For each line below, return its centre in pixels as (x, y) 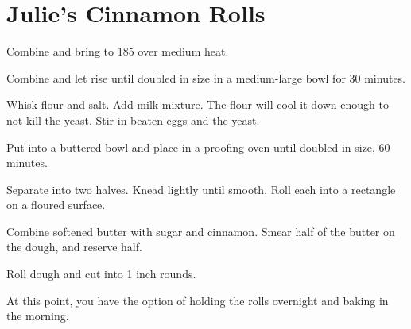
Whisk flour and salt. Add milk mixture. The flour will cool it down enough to (198, 105)
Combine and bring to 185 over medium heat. (118, 51)
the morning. (38, 316)
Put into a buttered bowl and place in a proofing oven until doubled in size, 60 (198, 147)
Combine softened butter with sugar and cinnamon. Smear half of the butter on (201, 231)
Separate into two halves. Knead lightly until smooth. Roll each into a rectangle (201, 189)
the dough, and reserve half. (74, 247)
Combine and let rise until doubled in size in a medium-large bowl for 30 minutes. (206, 77)
